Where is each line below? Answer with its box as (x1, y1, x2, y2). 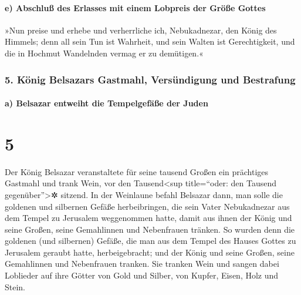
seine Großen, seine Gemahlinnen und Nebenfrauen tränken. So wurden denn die (5, 223, 295, 235)
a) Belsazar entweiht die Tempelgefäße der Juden (5, 97, 208, 109)
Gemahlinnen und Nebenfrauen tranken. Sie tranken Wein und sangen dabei (5, 257, 279, 270)
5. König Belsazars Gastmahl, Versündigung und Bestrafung (5, 72, 296, 86)
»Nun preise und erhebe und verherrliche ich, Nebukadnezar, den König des (5, 24, 277, 36)
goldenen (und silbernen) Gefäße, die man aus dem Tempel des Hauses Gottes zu (5, 234, 296, 247)
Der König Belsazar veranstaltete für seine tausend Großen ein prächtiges (5, 165, 269, 177)
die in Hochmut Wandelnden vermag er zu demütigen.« (5, 46, 204, 59)
